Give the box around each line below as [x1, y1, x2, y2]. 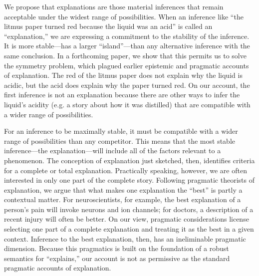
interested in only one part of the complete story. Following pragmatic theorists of [4, 175, 255, 185]
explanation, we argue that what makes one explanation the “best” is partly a [4, 184, 243, 195]
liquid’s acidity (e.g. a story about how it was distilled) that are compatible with [4, 99, 251, 109]
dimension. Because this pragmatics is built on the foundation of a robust [4, 243, 229, 254]
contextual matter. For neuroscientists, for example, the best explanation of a [4, 194, 241, 205]
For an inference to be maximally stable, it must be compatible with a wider [4, 126, 238, 136]
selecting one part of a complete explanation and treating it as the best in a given [4, 224, 254, 234]
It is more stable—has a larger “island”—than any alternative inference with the [4, 40, 250, 51]
